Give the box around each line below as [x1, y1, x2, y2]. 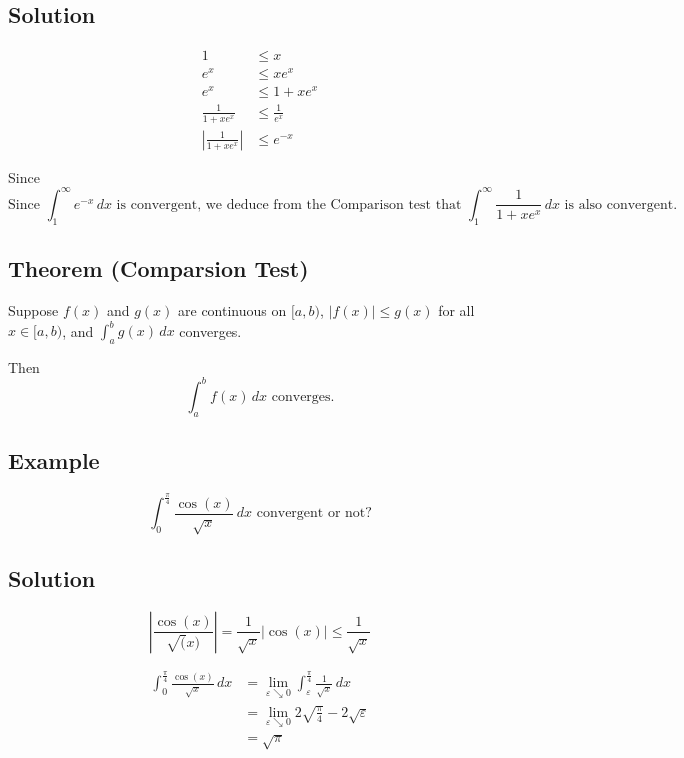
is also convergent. [564, 197, 678, 212]
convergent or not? [256, 506, 372, 521]
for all [438, 299, 475, 320]
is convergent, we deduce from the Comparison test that [116, 197, 462, 212]
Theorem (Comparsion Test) [8, 253, 309, 284]
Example [8, 445, 100, 476]
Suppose [8, 299, 59, 320]
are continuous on [178, 299, 287, 320]
